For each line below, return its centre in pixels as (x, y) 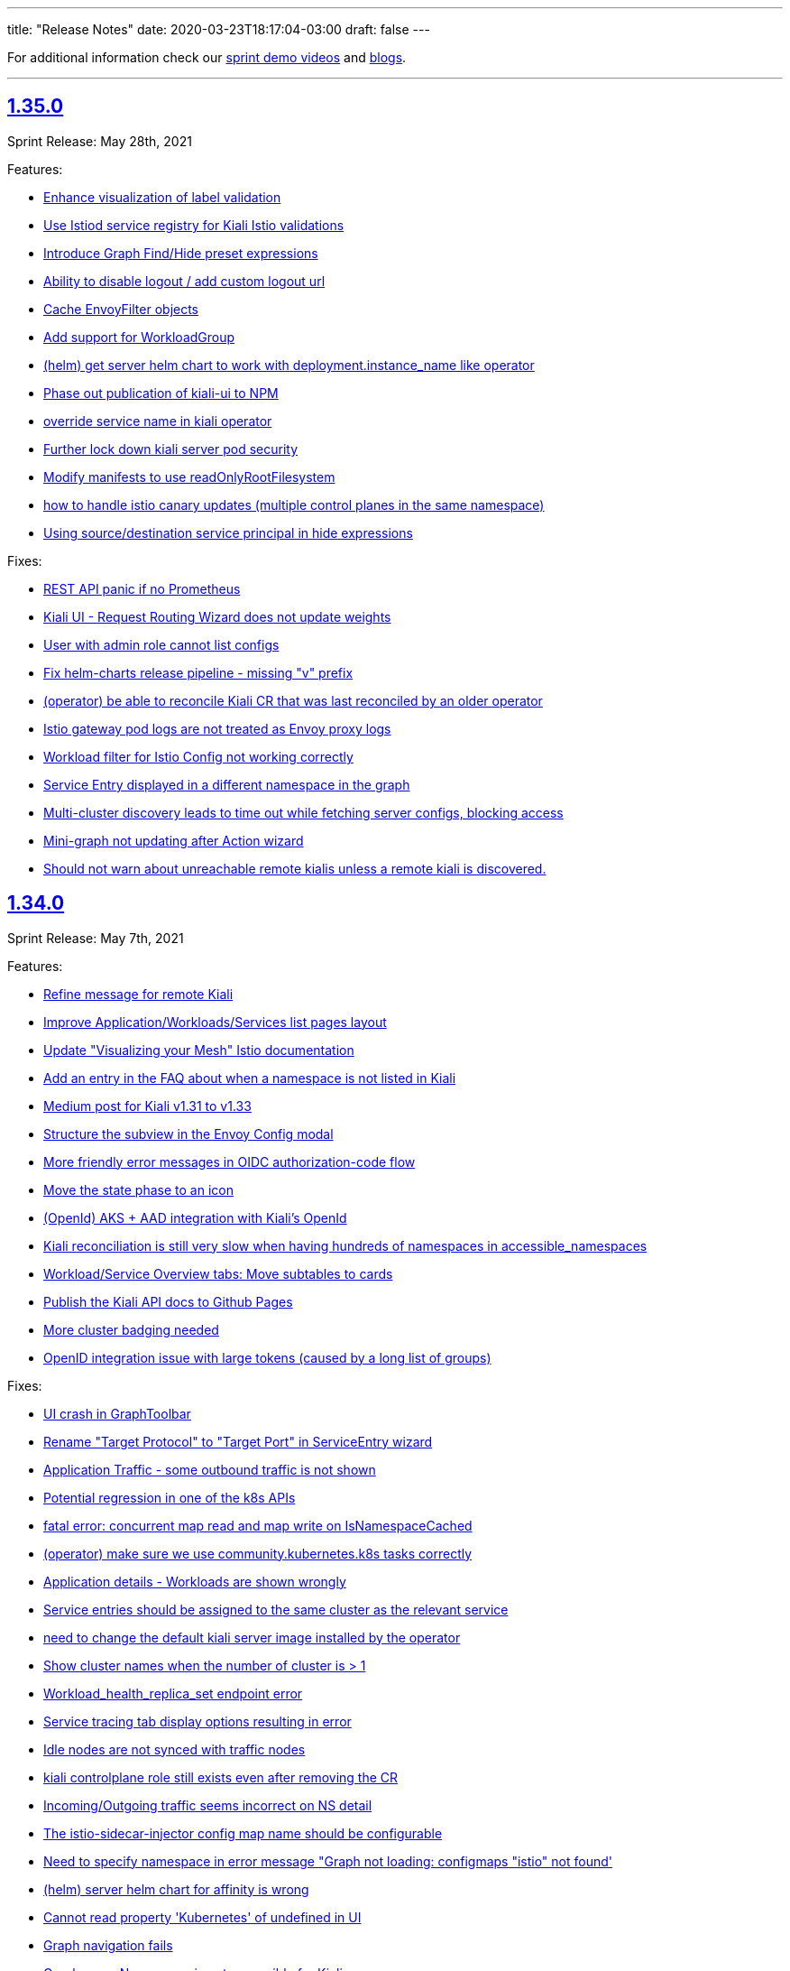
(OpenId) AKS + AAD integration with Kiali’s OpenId (195, 1217)
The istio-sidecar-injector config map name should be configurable (243, 1833)
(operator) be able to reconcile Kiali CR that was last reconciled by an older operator (293, 700)
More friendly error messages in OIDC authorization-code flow (230, 1161)
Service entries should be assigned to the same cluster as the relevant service (276, 1609)
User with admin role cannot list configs (161, 644)
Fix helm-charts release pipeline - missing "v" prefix (198, 672)
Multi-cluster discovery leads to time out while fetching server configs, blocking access (303, 812)
